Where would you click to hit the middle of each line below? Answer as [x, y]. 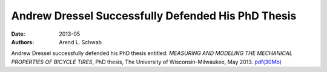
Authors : [23, 42]
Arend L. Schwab [81, 42]
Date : [18, 34]
